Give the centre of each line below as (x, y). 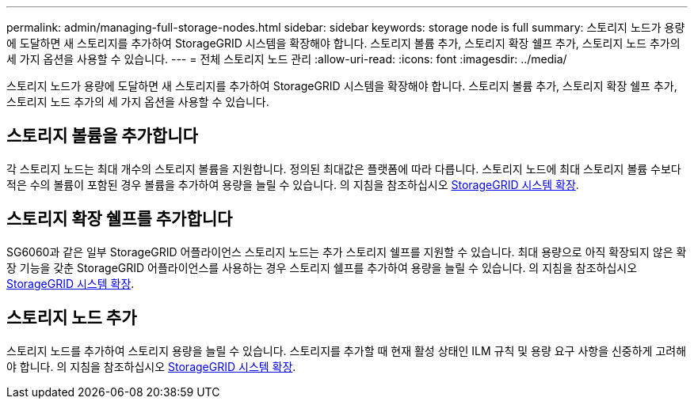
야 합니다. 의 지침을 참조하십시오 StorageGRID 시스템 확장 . (151, 366)
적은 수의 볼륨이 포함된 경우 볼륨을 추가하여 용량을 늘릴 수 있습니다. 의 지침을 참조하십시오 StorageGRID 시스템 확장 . (293, 184)
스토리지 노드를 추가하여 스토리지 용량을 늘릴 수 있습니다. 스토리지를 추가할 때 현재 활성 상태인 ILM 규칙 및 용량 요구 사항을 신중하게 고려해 (347, 350)
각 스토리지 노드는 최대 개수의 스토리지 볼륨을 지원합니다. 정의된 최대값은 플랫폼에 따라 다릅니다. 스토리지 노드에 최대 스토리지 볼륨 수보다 (344, 168)
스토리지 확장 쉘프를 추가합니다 (120, 219)
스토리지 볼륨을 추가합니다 (102, 136)
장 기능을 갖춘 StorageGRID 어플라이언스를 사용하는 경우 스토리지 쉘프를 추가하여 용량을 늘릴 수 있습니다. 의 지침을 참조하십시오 (322, 267)
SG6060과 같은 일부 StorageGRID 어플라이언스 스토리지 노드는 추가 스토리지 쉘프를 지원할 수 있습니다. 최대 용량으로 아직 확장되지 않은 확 (347, 252)
